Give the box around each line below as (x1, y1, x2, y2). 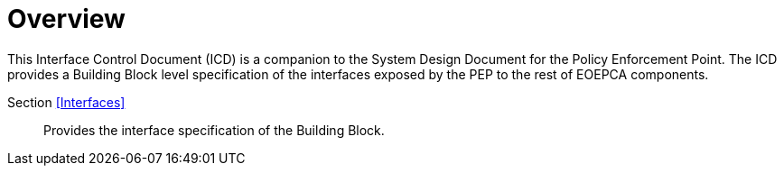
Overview (7, 4, 126, 34)
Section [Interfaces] (7, 94, 126, 110)
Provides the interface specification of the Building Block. (43, 122, 385, 138)
